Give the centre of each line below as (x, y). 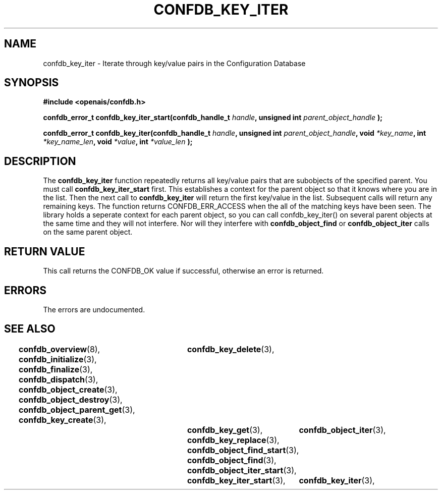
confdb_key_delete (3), (231, 349)
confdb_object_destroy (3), (71, 399)
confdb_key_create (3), (63, 420)
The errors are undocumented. (94, 309)
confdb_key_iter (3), (337, 480)
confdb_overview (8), (60, 349)
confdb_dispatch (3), (59, 379)
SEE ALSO (30, 329)
